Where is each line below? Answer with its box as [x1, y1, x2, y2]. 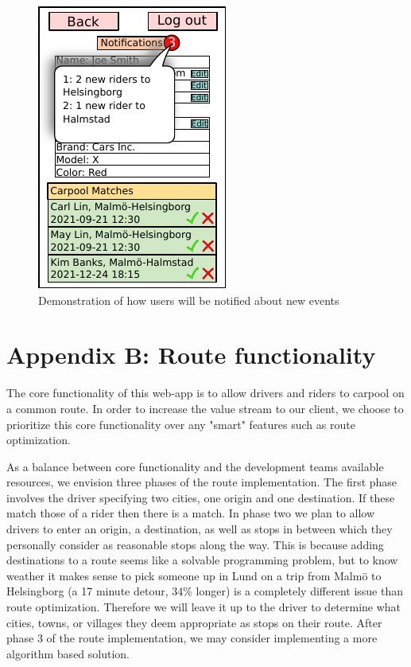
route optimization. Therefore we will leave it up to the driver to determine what [6, 599, 401, 615]
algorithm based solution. [6, 645, 130, 661]
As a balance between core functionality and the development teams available [6, 458, 384, 474]
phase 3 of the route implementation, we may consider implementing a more [6, 630, 378, 646]
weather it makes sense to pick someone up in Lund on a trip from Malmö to [6, 567, 382, 583]
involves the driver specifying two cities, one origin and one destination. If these [6, 489, 395, 505]
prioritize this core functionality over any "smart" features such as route [6, 415, 355, 432]
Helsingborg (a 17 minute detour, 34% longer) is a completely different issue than [6, 583, 403, 599]
